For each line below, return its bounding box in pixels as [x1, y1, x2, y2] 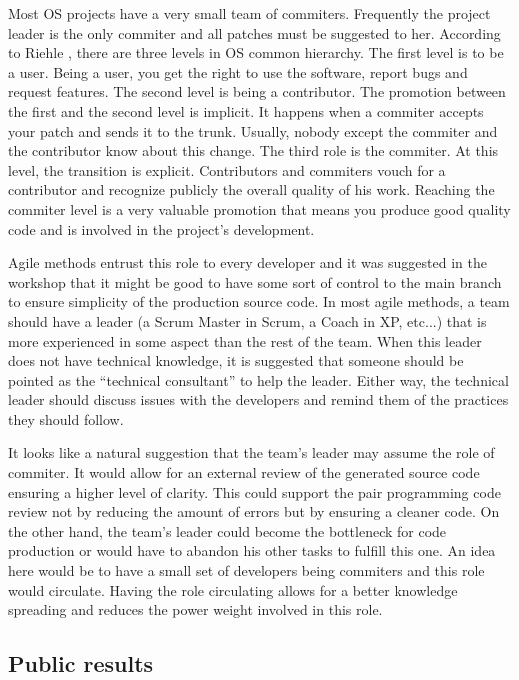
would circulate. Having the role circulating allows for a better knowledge [8, 579, 458, 600]
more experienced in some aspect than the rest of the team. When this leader [8, 330, 482, 351]
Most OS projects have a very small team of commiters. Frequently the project [8, 3, 491, 23]
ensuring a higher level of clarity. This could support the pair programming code [8, 481, 501, 502]
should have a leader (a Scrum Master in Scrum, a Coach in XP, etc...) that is [8, 310, 487, 331]
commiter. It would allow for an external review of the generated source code [8, 462, 480, 483]
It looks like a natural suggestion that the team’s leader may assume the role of [8, 442, 495, 463]
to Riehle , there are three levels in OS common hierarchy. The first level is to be [8, 42, 504, 63]
